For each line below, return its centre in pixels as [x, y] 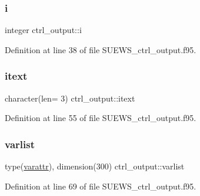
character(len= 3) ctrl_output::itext [70, 98]
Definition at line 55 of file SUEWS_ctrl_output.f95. [101, 118]
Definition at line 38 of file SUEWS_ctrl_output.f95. [101, 49]
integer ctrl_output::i [43, 30]
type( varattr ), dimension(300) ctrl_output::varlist [95, 166]
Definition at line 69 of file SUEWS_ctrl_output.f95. [101, 186]
